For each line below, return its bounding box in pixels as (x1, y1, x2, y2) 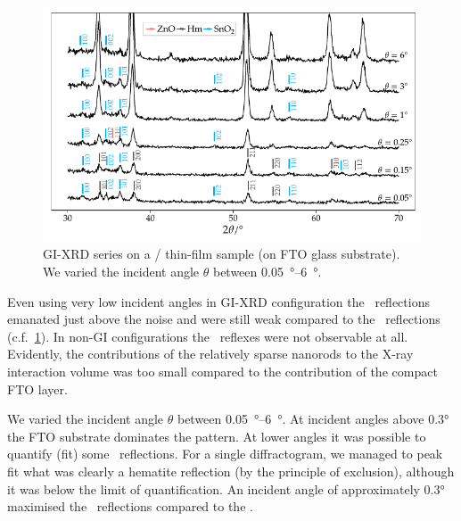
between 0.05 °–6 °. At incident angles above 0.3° (177, 409, 449, 428)
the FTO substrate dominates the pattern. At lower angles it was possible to (7, 426, 426, 445)
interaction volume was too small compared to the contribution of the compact (7, 362, 438, 381)
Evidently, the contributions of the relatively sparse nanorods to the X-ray (7, 344, 414, 363)
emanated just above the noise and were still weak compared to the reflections (7, 310, 440, 328)
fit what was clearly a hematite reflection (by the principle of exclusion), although (7, 462, 455, 481)
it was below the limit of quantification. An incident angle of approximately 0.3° (7, 479, 445, 498)
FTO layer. (7, 379, 68, 398)
